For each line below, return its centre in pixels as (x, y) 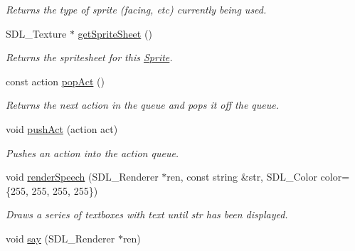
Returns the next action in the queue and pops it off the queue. (142, 105)
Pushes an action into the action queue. (92, 153)
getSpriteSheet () (115, 33)
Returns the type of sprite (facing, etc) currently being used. (136, 9)
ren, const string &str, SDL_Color (242, 177)
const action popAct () (55, 81)
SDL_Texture (36, 33)
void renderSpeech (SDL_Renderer (82, 177)
